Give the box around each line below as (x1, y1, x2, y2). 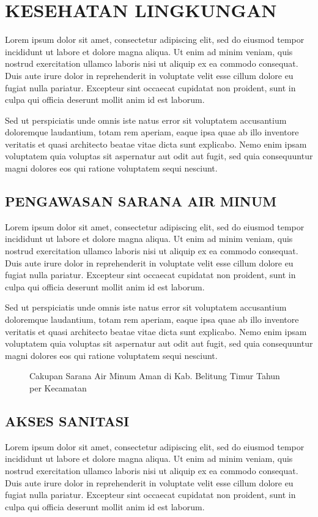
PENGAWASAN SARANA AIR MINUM (5, 192, 277, 211)
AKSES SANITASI (5, 411, 130, 430)
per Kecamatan (29, 381, 87, 394)
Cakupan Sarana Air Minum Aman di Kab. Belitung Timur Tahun (29, 369, 280, 382)
